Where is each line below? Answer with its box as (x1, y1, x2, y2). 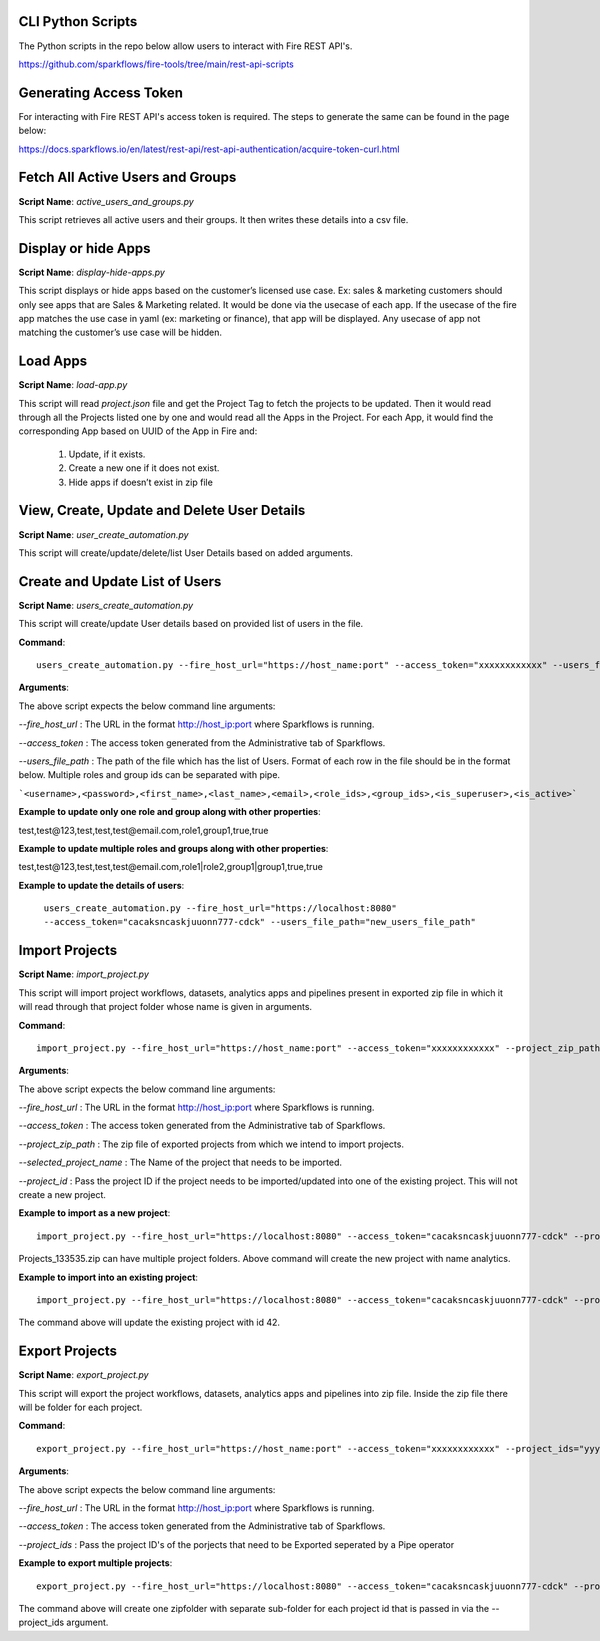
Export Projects (18, 1343, 118, 1360)
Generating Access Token (18, 84, 184, 101)
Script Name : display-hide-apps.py (18, 266, 165, 278)
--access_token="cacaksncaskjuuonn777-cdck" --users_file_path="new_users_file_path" (43, 916, 477, 928)
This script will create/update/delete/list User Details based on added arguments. (18, 546, 354, 559)
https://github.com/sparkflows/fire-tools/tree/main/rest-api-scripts (18, 58, 294, 70)
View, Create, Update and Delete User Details (18, 502, 306, 519)
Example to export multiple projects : (18, 1557, 173, 1569)
